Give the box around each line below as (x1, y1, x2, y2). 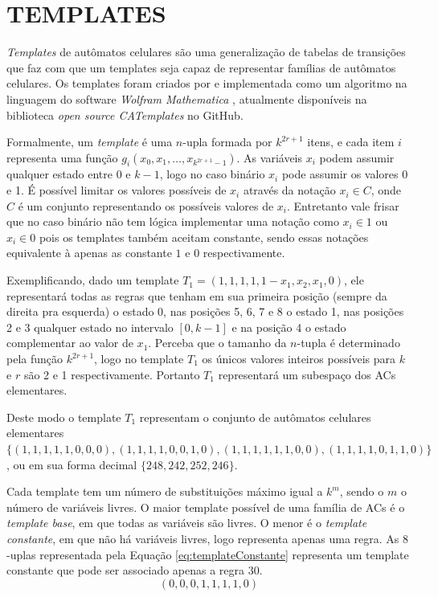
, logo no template (94, 350, 184, 367)
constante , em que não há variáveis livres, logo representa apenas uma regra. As (6, 530, 399, 546)
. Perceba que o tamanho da (148, 334, 287, 351)
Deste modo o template (6, 408, 121, 425)
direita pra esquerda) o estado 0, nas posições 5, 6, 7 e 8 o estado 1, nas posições (6, 303, 404, 320)
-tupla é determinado (297, 334, 400, 351)
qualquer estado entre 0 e (6, 166, 131, 182)
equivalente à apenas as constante (6, 244, 172, 261)
